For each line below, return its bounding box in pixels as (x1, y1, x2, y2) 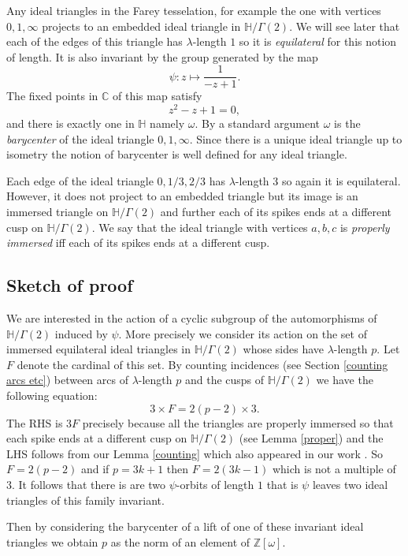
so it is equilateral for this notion (239, 33, 397, 50)
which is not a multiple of (272, 461, 396, 477)
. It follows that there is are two (12, 476, 166, 492)
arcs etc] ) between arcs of (6, 371, 128, 388)
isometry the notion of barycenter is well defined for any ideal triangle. (6, 146, 347, 162)
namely (150, 115, 185, 132)
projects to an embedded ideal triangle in (42, 17, 241, 34)
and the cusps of (184, 371, 265, 388)
